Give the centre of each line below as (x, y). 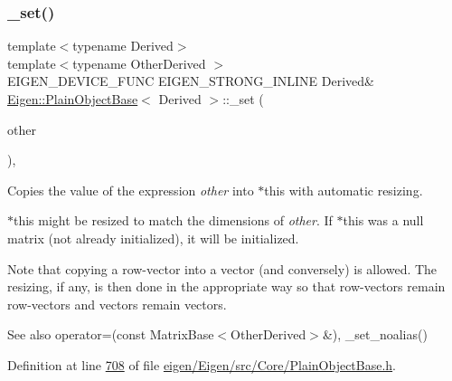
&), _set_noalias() (375, 334)
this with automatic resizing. (344, 190)
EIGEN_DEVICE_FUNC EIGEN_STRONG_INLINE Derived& (191, 81)
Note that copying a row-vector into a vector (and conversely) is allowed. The (222, 268)
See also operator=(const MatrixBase (111, 334)
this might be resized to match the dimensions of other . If (173, 220)
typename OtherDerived (139, 63)
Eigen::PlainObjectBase (73, 99)
